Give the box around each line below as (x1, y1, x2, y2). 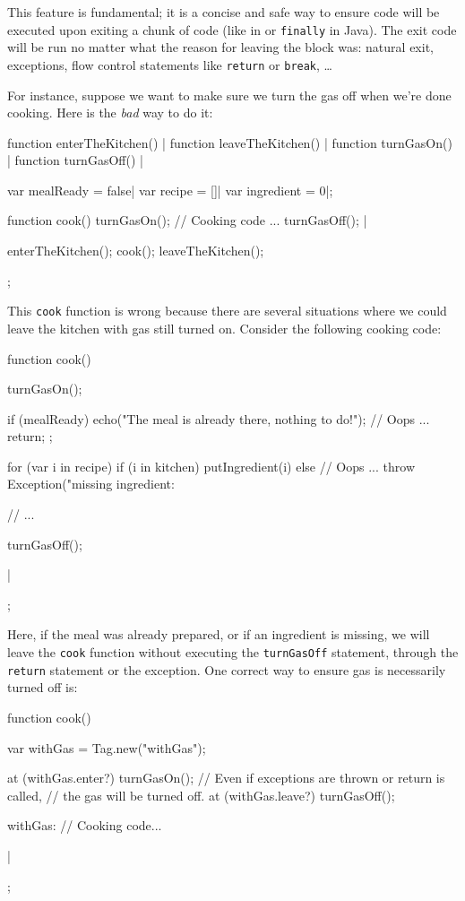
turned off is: (7, 678, 78, 697)
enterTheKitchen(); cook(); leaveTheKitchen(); (7, 241, 264, 260)
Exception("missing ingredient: (7, 474, 175, 493)
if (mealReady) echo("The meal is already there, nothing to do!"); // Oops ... (7, 409, 430, 428)
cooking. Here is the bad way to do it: (7, 103, 213, 122)
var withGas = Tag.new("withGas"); (7, 738, 206, 757)
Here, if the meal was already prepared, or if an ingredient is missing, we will (7, 625, 430, 644)
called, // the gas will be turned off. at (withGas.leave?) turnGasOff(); (7, 785, 395, 804)
